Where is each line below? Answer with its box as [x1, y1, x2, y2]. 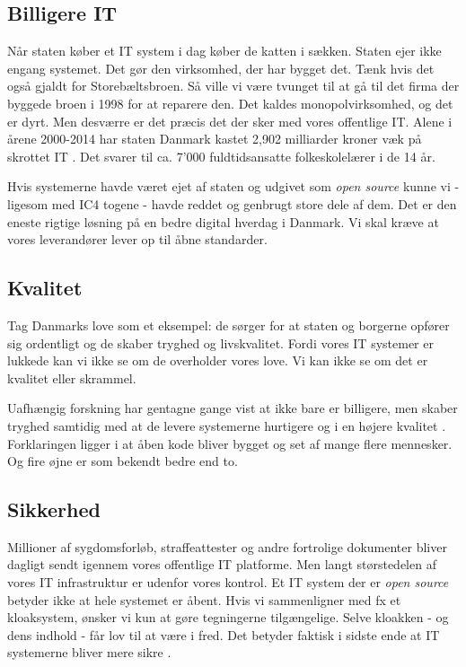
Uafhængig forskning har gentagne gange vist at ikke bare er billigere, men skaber [7, 399, 458, 417]
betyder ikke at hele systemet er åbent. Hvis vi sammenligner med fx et [7, 590, 401, 609]
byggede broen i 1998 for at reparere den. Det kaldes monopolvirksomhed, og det [7, 93, 453, 112]
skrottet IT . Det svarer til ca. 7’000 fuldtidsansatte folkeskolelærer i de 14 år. [7, 146, 435, 165]
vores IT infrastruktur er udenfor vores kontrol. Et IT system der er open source [7, 573, 449, 592]
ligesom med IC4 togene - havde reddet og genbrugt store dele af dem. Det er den [7, 194, 457, 213]
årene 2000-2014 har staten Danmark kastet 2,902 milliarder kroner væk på [7, 129, 422, 148]
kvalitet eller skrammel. [7, 368, 136, 387]
